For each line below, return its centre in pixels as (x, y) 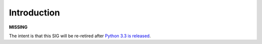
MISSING (18, 27)
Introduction (34, 13)
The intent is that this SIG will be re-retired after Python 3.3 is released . (80, 36)
